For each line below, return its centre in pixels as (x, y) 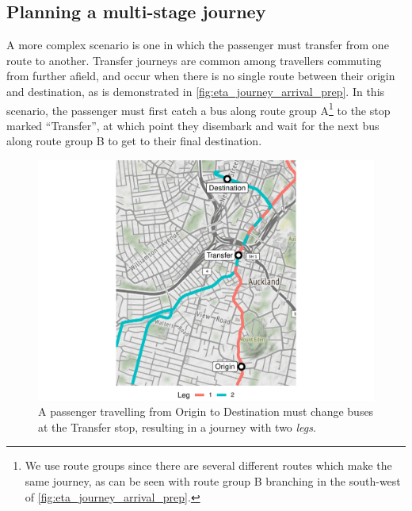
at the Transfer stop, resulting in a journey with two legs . (177, 426)
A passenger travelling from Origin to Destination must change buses (206, 411)
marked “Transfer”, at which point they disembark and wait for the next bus (193, 125)
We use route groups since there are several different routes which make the (208, 465)
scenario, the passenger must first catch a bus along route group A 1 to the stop (198, 109)
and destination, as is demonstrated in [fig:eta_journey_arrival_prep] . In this (196, 91)
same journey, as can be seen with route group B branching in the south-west (213, 481)
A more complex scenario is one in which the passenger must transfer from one (198, 45)
